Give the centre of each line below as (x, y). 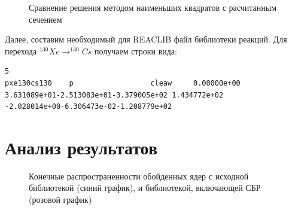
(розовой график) (60, 200)
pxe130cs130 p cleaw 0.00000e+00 (123, 83)
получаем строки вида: (136, 51)
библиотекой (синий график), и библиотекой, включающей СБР (145, 188)
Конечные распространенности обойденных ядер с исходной (139, 176)
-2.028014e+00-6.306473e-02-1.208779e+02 (89, 107)
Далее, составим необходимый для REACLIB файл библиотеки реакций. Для (146, 39)
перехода (21, 51)
